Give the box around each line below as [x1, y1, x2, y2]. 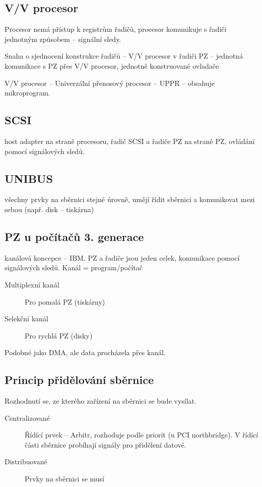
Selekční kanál [5, 313, 48, 324]
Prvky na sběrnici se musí [25, 473, 105, 484]
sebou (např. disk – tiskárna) [5, 204, 94, 214]
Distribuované [5, 456, 47, 467]
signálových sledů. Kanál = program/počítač [5, 262, 143, 273]
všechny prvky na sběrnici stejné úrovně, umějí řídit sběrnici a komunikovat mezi [5, 194, 255, 205]
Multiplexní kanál [5, 279, 59, 289]
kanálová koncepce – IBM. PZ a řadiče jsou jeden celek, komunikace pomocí [5, 252, 240, 263]
